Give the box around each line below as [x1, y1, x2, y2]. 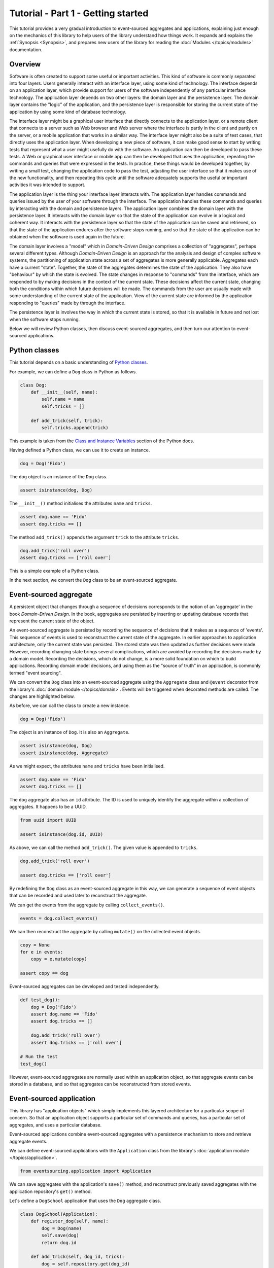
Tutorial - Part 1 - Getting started [9, 8, 149, 19]
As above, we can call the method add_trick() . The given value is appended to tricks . [9, 844, 198, 851]
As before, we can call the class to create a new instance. [9, 702, 130, 709]
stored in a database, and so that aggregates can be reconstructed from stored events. [9, 1081, 191, 1087]
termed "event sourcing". [9, 670, 62, 676]
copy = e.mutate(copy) [30, 956, 87, 962]
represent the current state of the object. [9, 618, 95, 624]
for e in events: [20, 949, 63, 955]
